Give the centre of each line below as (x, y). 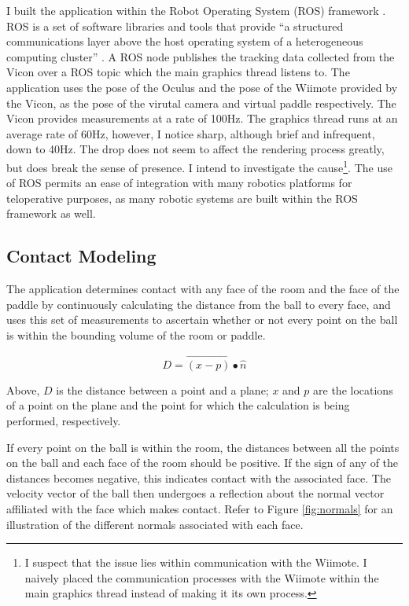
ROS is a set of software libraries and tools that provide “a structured (175, 26)
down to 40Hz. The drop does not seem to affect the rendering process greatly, (195, 149)
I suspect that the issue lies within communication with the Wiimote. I (196, 562)
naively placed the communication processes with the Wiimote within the (202, 577)
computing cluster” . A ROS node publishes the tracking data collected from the (201, 56)
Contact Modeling (81, 256)
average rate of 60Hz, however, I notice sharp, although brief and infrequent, (191, 133)
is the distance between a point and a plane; (162, 389)
